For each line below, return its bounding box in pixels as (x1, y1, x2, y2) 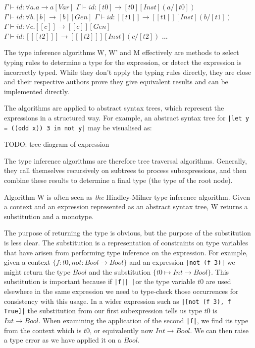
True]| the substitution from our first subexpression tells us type (4, 305, 202, 316)
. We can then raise (190, 325, 249, 335)
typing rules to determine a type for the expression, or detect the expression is (4, 57, 242, 67)
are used (205, 276, 231, 287)
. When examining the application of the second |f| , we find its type (38, 315, 249, 325)
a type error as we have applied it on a (4, 335, 122, 345)
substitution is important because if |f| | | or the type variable (4, 276, 196, 287)
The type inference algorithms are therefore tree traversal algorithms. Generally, (4, 155, 247, 166)
